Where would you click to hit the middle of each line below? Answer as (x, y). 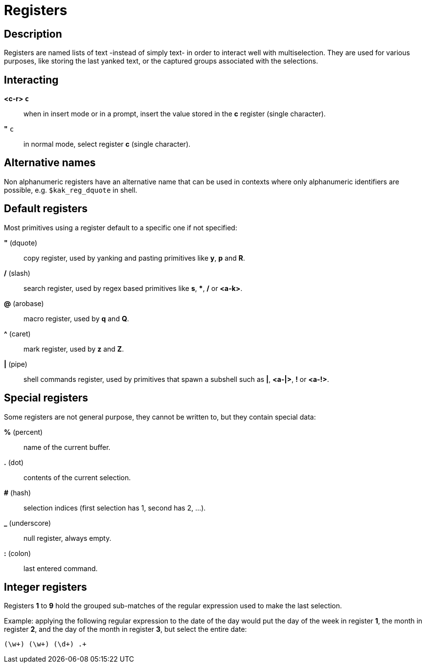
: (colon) (18, 553)
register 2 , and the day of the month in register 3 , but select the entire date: (125, 629)
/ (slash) (17, 273)
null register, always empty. (67, 538)
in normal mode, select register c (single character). (107, 144)
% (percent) (23, 432)
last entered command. (61, 568)
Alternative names (50, 163)
